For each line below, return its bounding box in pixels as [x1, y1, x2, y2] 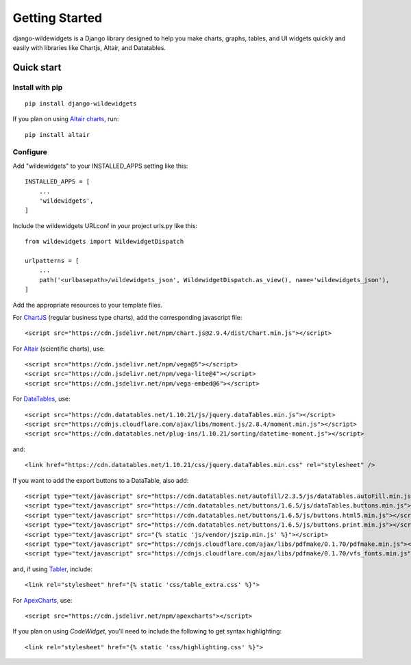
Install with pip [12, 82, 63, 92]
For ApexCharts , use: [12, 596, 73, 604]
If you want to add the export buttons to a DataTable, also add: [12, 476, 189, 484]
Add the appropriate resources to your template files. [12, 301, 162, 309]
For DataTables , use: [12, 394, 71, 403]
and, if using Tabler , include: [12, 565, 92, 573]
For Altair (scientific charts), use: [12, 344, 105, 353]
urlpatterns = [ [25, 257, 79, 264]
